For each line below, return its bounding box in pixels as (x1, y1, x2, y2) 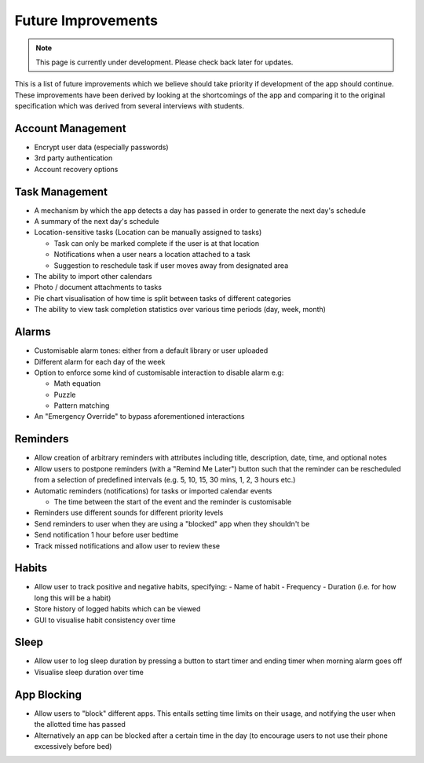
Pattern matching (53, 401, 110, 410)
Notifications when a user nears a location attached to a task (53, 250, 250, 259)
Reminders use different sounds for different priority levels (34, 508, 224, 518)
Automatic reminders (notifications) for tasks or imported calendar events (34, 486, 272, 495)
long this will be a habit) (34, 593, 111, 603)
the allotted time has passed (34, 720, 126, 729)
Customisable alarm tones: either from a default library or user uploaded (34, 346, 269, 355)
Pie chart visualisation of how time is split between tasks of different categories (34, 293, 291, 303)
